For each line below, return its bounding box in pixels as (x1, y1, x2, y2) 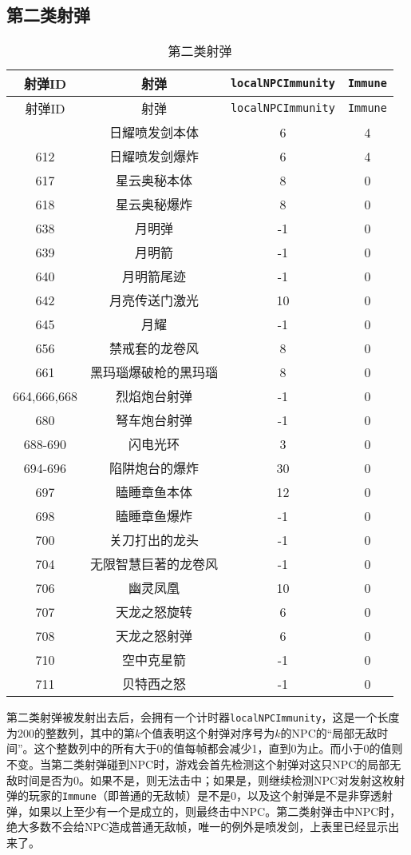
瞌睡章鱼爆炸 (115, 507, 192, 526)
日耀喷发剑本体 (109, 123, 199, 142)
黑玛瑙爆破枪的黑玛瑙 (89, 363, 218, 382)
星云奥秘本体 (115, 171, 192, 190)
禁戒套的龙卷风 (109, 339, 199, 358)
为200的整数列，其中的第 (6, 724, 135, 741)
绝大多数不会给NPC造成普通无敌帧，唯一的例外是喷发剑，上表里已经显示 (6, 818, 389, 835)
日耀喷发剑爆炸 (109, 147, 199, 166)
